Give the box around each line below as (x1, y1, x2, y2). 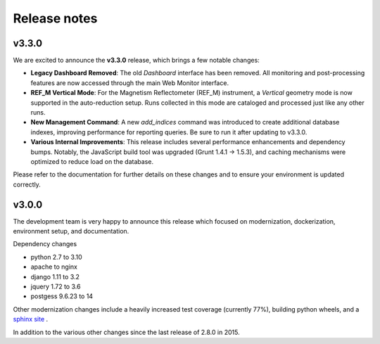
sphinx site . (13, 315, 49, 324)
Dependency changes (13, 240, 77, 248)
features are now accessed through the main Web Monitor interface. (30, 78, 229, 87)
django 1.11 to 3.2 (30, 272, 80, 281)
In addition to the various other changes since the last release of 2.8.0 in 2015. (13, 328, 240, 336)
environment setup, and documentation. (13, 227, 129, 236)
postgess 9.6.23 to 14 (30, 292, 94, 300)
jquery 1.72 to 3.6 (30, 282, 81, 291)
